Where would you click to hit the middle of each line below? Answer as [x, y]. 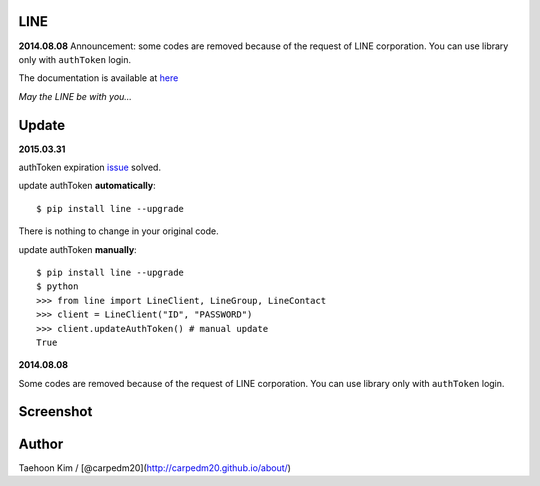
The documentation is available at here [98, 78]
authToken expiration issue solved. [90, 167]
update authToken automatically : [87, 186]
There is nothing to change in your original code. [118, 231]
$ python [57, 286]
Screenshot [55, 411]
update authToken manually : [77, 249]
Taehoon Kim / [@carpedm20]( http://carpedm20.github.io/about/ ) [155, 467]
